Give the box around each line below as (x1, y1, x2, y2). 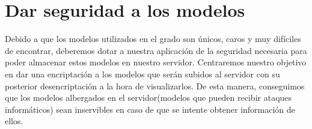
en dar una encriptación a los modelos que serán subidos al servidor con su (5, 67, 280, 80)
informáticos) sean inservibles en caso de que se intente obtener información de (5, 103, 295, 115)
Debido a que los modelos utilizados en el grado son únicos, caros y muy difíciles (5, 32, 301, 45)
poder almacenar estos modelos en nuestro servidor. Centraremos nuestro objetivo (5, 56, 307, 68)
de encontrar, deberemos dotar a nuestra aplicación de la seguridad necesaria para (5, 44, 307, 56)
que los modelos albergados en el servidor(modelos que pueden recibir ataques (5, 91, 292, 104)
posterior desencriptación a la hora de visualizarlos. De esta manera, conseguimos (5, 79, 305, 92)
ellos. (5, 115, 23, 127)
